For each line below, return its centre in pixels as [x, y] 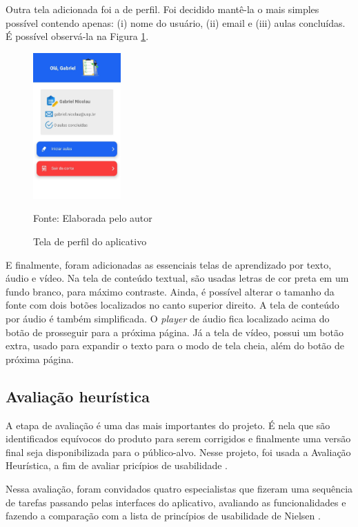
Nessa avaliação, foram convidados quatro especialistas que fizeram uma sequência [179, 488]
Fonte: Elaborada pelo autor [93, 218]
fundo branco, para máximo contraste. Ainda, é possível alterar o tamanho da [170, 291]
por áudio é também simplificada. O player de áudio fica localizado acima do [168, 319]
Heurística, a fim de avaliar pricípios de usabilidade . [117, 465]
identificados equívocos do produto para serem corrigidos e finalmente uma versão [178, 438]
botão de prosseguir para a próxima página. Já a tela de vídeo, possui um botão [175, 332]
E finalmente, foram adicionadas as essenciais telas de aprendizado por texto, [169, 264]
